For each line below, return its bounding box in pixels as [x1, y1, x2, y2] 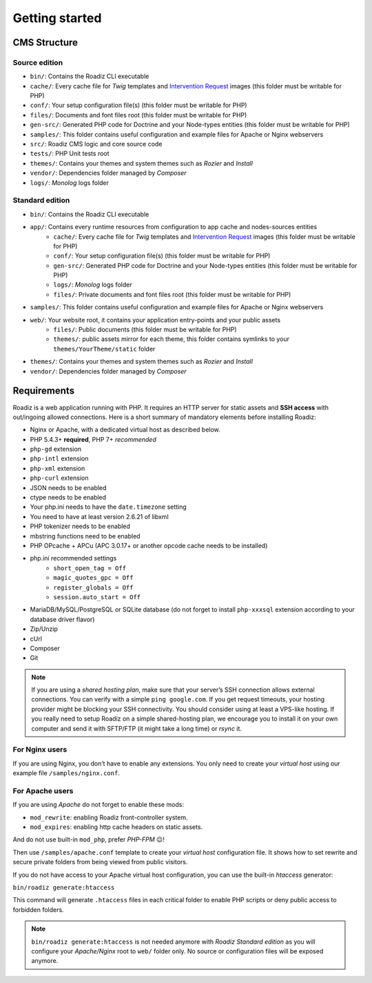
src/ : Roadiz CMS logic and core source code [30, 140, 163, 148]
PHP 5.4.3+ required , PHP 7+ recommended [30, 435, 156, 443]
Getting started [12, 10, 102, 26]
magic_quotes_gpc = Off [53, 574, 134, 582]
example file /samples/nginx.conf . [12, 769, 120, 777]
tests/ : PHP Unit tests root [30, 149, 110, 158]
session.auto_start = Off [53, 593, 141, 601]
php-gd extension [30, 445, 82, 454]
